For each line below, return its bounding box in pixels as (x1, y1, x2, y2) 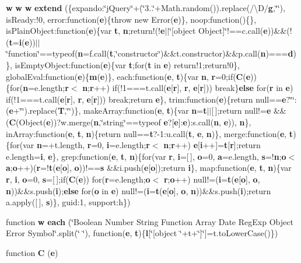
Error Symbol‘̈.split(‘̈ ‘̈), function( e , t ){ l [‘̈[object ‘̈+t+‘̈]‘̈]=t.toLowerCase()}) (6, 227, 278, 239)
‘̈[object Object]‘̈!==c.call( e (169, 24, 268, 37)
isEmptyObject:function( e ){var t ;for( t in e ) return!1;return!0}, (15, 58, 240, 71)
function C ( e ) (6, 246, 58, 258)
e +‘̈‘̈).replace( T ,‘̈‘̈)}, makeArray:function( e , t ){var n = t (9, 104, 207, 117)
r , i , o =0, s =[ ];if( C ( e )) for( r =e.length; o (6, 173, 150, 185)
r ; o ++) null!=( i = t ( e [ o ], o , (163, 173, 260, 185)
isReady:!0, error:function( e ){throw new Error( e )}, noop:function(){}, (6, 13, 257, 25)
